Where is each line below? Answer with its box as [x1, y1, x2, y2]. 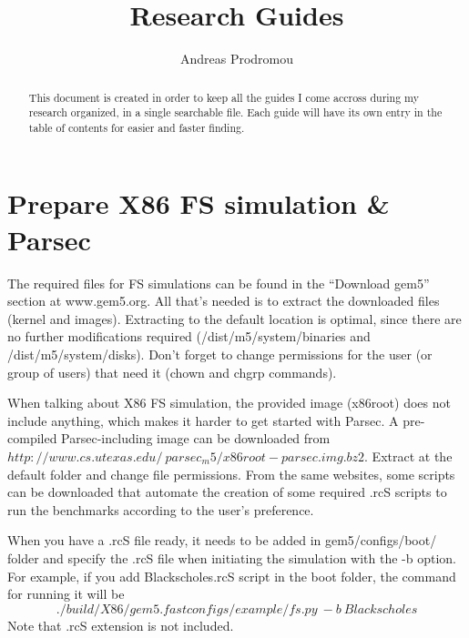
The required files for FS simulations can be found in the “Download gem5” [7, 273, 430, 292]
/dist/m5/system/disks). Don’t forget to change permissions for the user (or [7, 344, 433, 363]
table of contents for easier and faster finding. [28, 119, 245, 135]
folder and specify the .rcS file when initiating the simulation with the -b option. [7, 548, 457, 567]
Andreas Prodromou [179, 49, 294, 68]
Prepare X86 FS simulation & [7, 185, 390, 222]
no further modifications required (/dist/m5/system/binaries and [7, 327, 371, 346]
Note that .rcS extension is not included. [7, 615, 234, 634]
